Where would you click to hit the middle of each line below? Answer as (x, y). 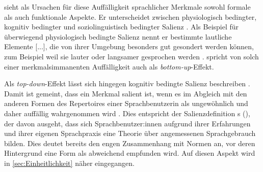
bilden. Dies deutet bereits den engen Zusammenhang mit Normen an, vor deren (130, 143)
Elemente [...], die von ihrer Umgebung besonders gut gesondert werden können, (129, 46)
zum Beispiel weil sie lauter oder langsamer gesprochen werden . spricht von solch (131, 56)
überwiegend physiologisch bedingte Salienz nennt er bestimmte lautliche (118, 36)
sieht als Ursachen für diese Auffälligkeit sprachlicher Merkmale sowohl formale (127, 7)
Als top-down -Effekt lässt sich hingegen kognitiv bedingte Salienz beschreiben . (127, 83)
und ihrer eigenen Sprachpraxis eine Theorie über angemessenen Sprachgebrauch (130, 133)
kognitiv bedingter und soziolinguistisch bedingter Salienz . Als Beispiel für (122, 27)
